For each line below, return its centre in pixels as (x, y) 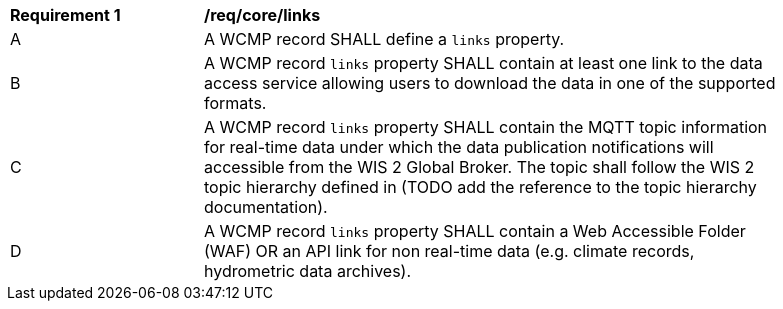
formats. (235, 103)
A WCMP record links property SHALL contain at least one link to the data (483, 63)
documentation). (266, 207)
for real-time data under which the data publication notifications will (459, 147)
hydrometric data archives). (308, 271)
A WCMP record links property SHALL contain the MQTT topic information (486, 127)
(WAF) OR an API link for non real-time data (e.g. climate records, (449, 251)
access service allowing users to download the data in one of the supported (490, 83)
